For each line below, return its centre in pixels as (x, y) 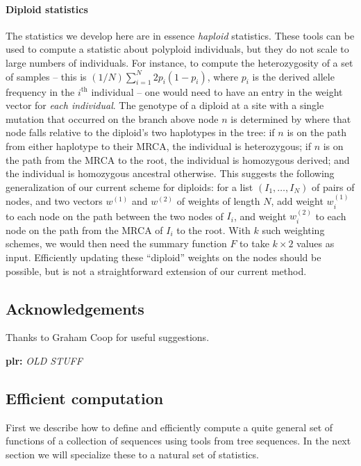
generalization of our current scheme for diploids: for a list (129, 186)
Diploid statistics (47, 9)
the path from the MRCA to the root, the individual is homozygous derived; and (178, 159)
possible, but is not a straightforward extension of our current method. (156, 271)
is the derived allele (293, 76)
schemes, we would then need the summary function (116, 243)
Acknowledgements (75, 308)
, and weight (260, 216)
